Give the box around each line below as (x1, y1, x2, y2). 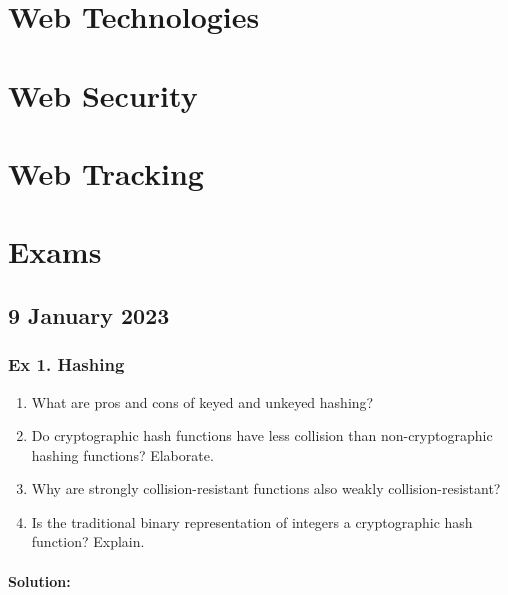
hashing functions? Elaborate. (31, 444, 214, 465)
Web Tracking (8, 152, 204, 193)
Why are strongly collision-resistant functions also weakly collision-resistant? (31, 478, 501, 499)
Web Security (8, 74, 198, 115)
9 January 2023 (8, 299, 170, 330)
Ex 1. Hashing (8, 352, 125, 377)
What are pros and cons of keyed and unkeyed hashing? (31, 391, 374, 412)
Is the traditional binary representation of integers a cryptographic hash (31, 511, 473, 532)
